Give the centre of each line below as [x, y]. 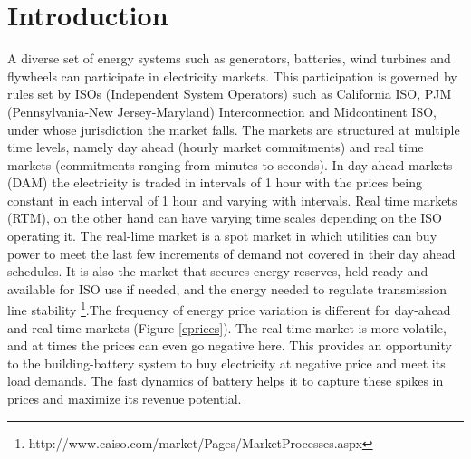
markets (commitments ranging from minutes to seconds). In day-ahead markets [230, 164]
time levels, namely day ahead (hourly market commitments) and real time [216, 147]
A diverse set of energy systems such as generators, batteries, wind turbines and [229, 58]
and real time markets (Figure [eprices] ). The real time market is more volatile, [227, 327]
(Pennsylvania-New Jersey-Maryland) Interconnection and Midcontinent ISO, [222, 111]
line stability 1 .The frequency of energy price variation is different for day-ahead [229, 309]
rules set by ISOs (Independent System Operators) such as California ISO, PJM [230, 94]
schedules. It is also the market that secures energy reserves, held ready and [218, 271]
